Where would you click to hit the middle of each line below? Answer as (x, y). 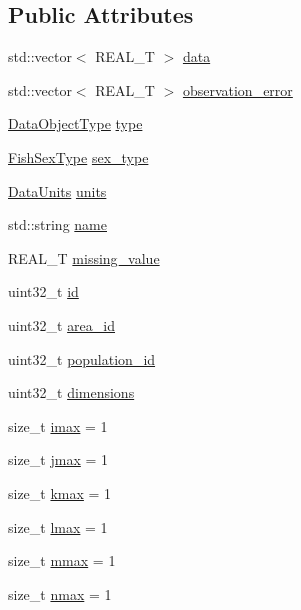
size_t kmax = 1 (60, 492)
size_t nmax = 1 (60, 593)
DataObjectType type (75, 123)
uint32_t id (43, 291)
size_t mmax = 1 (62, 560)
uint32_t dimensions (71, 392)
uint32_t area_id (62, 324)
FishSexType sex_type (78, 156)
